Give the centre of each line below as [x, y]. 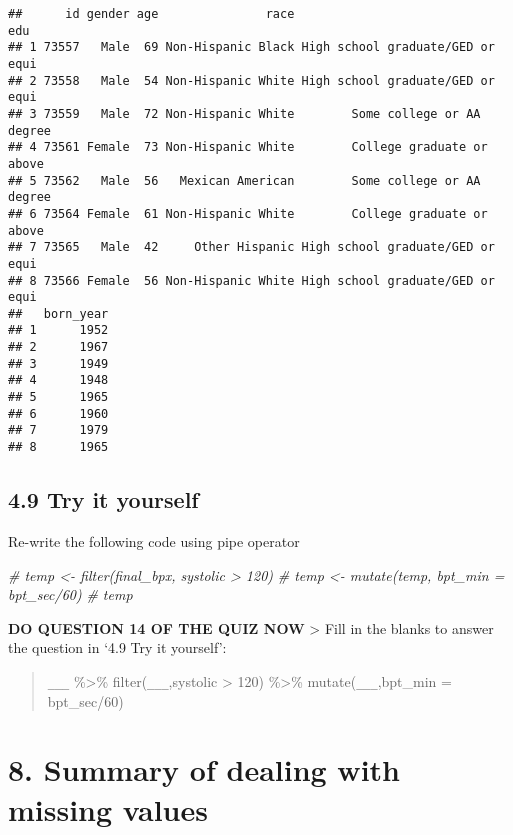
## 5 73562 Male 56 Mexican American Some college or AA [244, 180]
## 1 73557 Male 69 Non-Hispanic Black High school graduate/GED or [251, 47]
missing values [108, 808]
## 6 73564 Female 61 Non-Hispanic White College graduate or [248, 213]
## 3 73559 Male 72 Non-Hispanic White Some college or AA [244, 113]
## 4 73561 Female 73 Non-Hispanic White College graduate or [248, 147]
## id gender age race [151, 14]
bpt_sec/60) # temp [70, 594]
